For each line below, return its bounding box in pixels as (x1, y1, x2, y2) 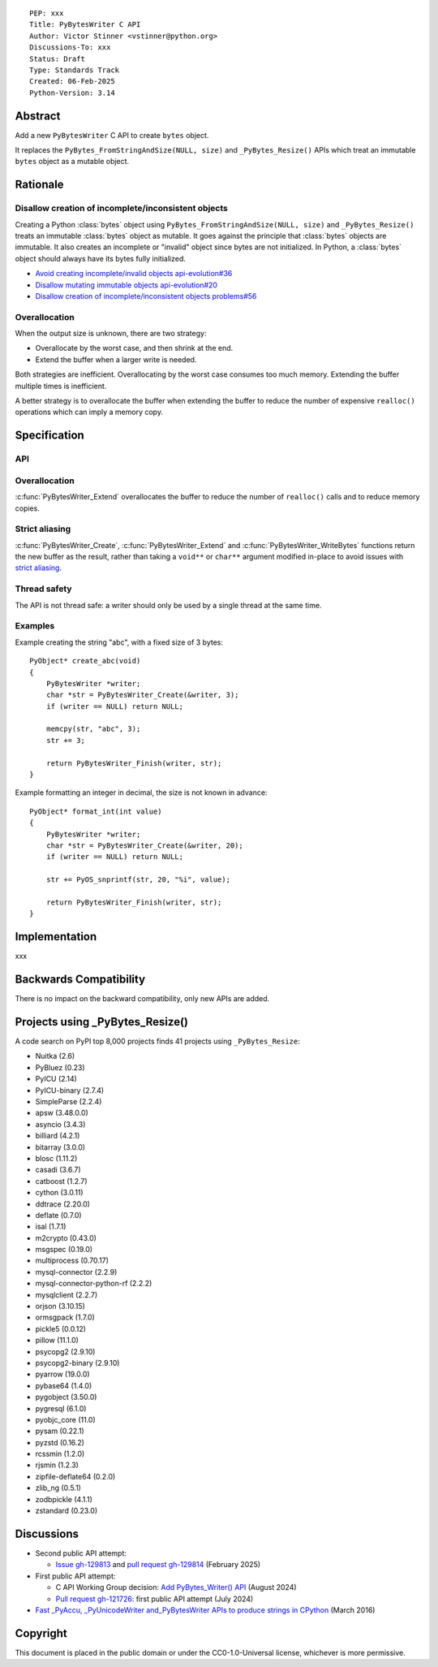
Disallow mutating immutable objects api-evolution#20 (35, 280, 218, 290)
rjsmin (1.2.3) (35, 1460, 79, 1470)
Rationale (15, 178, 64, 192)
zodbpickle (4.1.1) (35, 1494, 93, 1504)
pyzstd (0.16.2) (35, 1437, 85, 1447)
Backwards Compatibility (15, 973, 146, 987)
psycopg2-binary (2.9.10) (35, 1358, 120, 1367)
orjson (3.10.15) (35, 1302, 85, 1311)
